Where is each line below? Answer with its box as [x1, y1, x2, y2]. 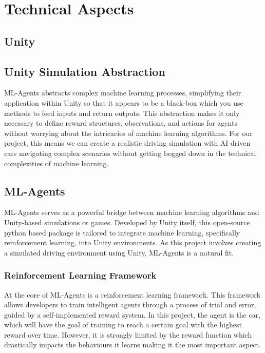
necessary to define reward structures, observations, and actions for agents [4, 117, 237, 128]
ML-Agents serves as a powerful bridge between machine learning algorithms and [4, 207, 259, 218]
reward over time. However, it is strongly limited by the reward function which [4, 329, 252, 340]
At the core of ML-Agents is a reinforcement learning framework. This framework [4, 289, 261, 300]
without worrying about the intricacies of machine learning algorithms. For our [4, 127, 253, 138]
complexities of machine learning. [4, 158, 109, 168]
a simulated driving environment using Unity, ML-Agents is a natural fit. [4, 247, 234, 258]
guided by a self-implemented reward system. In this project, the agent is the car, [4, 309, 261, 320]
